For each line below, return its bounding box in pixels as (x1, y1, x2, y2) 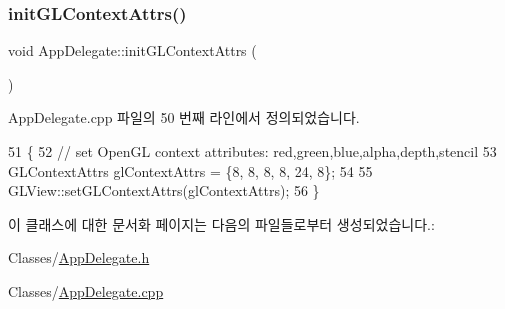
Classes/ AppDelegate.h (8, 247, 150, 268)
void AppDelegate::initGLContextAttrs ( (8, 40, 257, 61)
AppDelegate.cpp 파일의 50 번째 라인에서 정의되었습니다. (8, 107, 360, 128)
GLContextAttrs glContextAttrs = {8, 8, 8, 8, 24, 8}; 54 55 (8, 160, 373, 181)
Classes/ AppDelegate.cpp (8, 280, 164, 301)
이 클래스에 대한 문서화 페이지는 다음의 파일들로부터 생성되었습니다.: (8, 213, 435, 234)
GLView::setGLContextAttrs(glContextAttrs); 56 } (8, 180, 320, 201)
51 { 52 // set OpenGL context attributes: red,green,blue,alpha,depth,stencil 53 (8, 141, 497, 161)
